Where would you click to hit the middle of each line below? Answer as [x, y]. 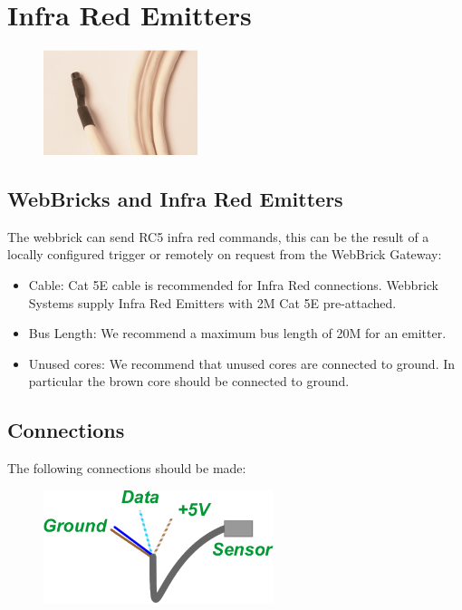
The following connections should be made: [127, 468]
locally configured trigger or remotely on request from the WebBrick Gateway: [225, 254]
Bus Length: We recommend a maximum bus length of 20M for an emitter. [237, 333]
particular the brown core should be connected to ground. [189, 381]
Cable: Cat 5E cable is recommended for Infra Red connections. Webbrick [233, 284]
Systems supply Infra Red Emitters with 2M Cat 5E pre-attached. [212, 302]
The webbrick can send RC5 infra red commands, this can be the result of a [218, 236]
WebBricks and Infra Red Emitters [175, 198]
